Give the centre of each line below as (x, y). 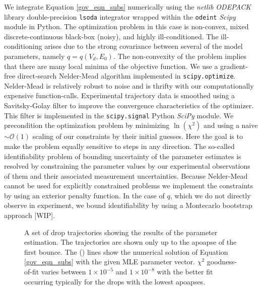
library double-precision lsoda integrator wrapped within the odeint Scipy (120, 16)
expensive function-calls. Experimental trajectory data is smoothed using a (120, 95)
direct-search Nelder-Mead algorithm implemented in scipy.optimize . (126, 76)
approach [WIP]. (29, 215)
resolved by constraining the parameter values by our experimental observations (127, 166)
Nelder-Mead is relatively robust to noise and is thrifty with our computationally (129, 85)
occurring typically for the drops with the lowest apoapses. (115, 281)
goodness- (222, 262)
